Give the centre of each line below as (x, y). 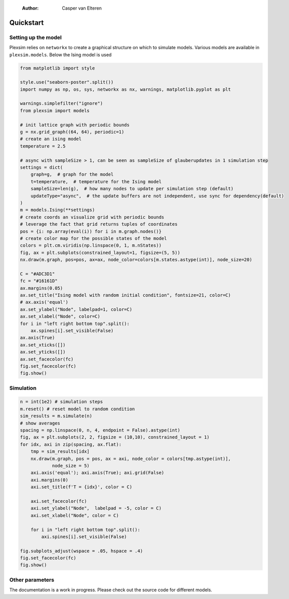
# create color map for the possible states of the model (93, 238)
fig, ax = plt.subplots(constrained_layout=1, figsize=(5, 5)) (100, 253)
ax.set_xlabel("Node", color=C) (60, 316)
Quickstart (27, 23)
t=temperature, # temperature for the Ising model (96, 182)
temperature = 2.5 (43, 146)
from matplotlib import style (57, 68)
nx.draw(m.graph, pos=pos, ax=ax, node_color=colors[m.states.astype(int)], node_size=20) (136, 260)
